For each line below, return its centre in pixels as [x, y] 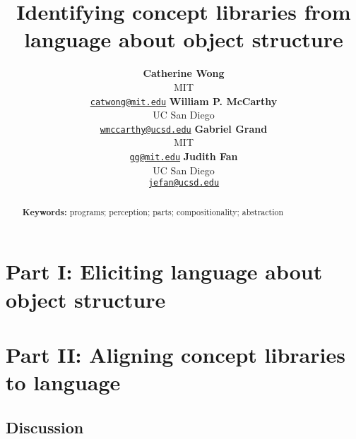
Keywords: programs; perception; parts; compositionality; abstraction [153, 212]
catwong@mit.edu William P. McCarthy [184, 101]
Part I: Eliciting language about [164, 271]
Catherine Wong [184, 73]
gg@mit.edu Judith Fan [184, 156]
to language [63, 382]
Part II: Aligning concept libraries [176, 354]
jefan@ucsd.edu [184, 183]
